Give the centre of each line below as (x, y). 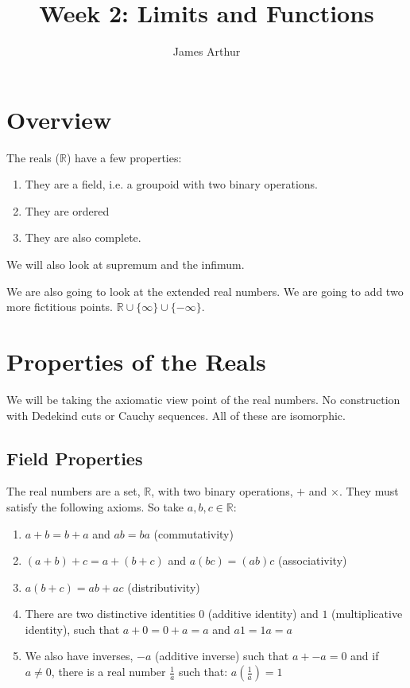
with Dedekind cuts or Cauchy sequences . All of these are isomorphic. (176, 415)
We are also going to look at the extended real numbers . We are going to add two (205, 291)
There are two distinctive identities (110, 614)
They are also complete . (83, 237)
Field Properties (75, 458)
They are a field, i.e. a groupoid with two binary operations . (171, 184)
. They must (369, 491)
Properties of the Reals (136, 361)
